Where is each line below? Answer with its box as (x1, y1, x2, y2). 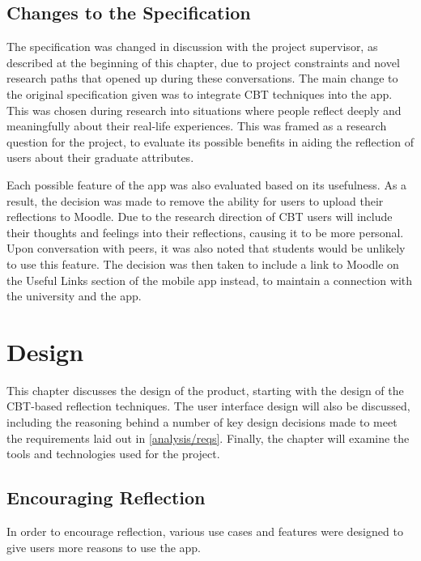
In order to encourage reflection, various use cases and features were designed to (6, 523, 403, 539)
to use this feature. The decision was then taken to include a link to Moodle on (6, 255, 399, 272)
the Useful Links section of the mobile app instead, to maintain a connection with (6, 271, 413, 288)
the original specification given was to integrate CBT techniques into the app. (6, 85, 393, 102)
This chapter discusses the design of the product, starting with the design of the (6, 381, 404, 398)
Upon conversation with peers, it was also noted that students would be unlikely (6, 240, 406, 257)
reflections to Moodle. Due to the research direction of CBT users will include (6, 208, 393, 225)
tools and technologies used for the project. (6, 445, 220, 462)
